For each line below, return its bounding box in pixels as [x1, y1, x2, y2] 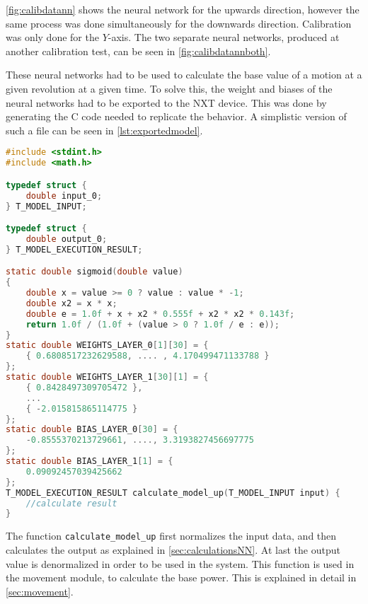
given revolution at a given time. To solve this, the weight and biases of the [6, 81, 333, 95]
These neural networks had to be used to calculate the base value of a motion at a [6, 67, 362, 82]
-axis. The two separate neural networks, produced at [108, 30, 340, 45]
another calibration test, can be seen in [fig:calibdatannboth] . [6, 43, 271, 58]
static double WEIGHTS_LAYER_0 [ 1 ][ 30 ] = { [6, 340, 209, 351]
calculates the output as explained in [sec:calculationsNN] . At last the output [6, 542, 340, 557]
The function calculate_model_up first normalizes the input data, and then [6, 528, 337, 543]
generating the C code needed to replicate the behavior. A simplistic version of [6, 109, 347, 124]
